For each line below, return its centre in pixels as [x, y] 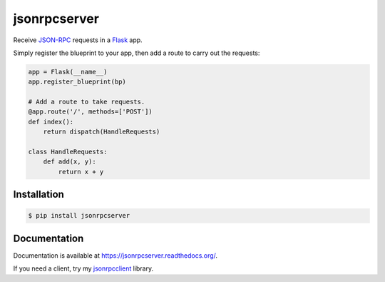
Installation [38, 195]
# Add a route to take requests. [87, 102]
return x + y [81, 172]
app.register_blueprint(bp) [77, 82]
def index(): [51, 122]
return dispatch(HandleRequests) [102, 132]
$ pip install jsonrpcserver [79, 216]
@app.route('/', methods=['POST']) [90, 112]
